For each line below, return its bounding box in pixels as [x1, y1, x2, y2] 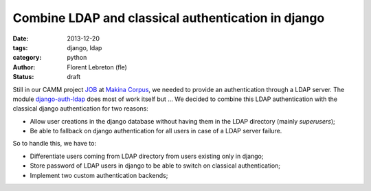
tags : [12, 43, 28, 52]
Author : [12, 63, 36, 71]
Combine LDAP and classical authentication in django [12, 10, 325, 25]
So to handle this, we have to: [12, 139, 96, 148]
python [67, 54, 87, 62]
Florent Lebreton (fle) [67, 63, 127, 71]
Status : [12, 73, 34, 81]
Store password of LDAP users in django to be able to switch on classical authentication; [30, 161, 281, 170]
